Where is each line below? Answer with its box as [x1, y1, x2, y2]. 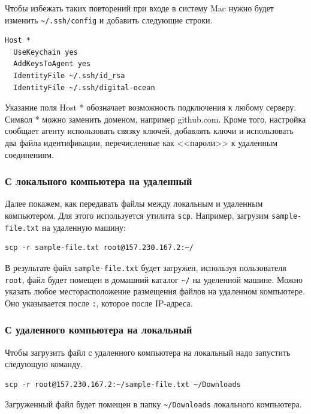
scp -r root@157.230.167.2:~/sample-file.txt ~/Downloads [5, 380, 241, 389]
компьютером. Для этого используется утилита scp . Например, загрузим [5, 209, 269, 221]
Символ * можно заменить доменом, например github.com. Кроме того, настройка [5, 112, 306, 125]
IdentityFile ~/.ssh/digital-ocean [13, 83, 155, 92]
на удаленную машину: [41, 221, 126, 233]
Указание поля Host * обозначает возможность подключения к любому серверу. [5, 101, 297, 114]
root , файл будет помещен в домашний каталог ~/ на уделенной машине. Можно [5, 273, 303, 285]
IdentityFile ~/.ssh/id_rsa [13, 72, 125, 81]
